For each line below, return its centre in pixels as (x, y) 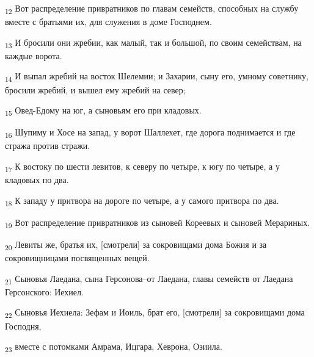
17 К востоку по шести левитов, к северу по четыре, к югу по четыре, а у (142, 167)
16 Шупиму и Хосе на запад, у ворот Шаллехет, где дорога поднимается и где (150, 133)
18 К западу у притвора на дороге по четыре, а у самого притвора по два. (142, 201)
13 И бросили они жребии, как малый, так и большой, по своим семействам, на (153, 43)
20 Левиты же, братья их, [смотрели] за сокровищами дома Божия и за (136, 245)
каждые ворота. (34, 55)
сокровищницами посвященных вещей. (77, 258)
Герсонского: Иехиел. (44, 291)
